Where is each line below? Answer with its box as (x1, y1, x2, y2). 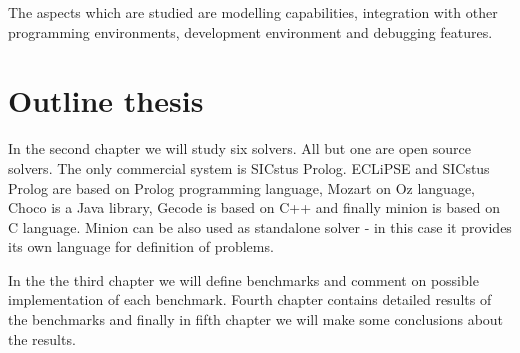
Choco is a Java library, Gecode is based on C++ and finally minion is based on (8, 197, 500, 218)
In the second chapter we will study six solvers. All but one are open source (8, 138, 471, 159)
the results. (8, 328, 76, 349)
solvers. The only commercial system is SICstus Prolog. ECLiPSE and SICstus (8, 157, 490, 178)
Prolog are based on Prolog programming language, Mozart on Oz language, (8, 177, 476, 198)
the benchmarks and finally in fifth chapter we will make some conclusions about (8, 309, 504, 330)
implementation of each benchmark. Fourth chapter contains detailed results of (8, 289, 492, 310)
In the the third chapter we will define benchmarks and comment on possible (8, 269, 479, 290)
